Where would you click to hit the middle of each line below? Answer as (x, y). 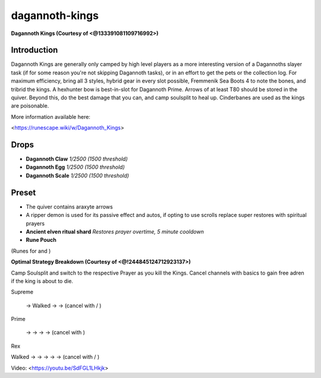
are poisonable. (30, 106)
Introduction (34, 50)
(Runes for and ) (31, 251)
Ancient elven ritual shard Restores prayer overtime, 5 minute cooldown (115, 231)
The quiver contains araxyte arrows (69, 207)
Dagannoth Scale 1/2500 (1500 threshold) (78, 175)
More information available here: (51, 116)
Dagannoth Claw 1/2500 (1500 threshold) (77, 159)
